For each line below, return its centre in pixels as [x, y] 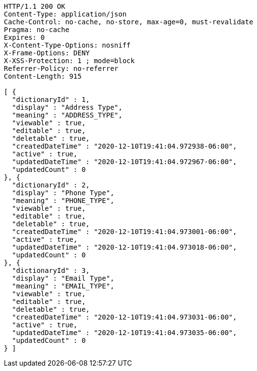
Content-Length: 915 [43, 76]
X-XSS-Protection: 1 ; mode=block [69, 61]
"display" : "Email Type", [63, 278]
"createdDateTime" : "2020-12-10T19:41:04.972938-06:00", [124, 146]
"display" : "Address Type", [67, 107]
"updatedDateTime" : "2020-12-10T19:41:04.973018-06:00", [124, 247]
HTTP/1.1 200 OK [35, 6]
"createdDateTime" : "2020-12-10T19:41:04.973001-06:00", [124, 232]
